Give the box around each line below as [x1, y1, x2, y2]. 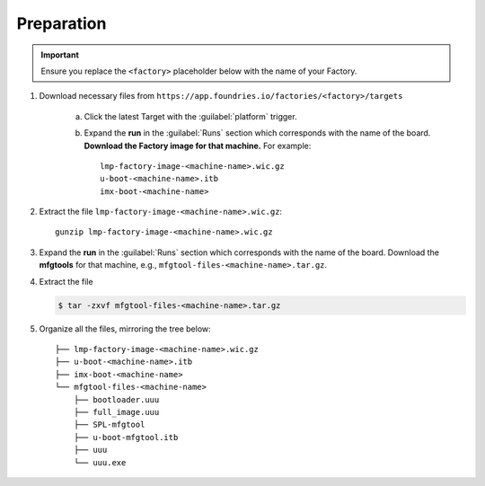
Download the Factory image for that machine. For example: [84, 140, 312, 151]
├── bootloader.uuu [73, 394, 160, 404]
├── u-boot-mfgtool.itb [73, 432, 179, 442]
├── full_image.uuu [73, 407, 160, 417]
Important [40, 49, 80, 60]
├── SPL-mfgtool [73, 420, 145, 430]
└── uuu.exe [73, 457, 127, 467]
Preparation [16, 13, 107, 33]
